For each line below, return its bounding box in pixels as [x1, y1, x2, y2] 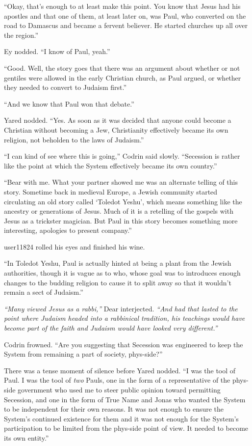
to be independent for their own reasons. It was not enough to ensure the [4, 404, 224, 414]
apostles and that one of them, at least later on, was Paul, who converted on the [4, 10, 246, 21]
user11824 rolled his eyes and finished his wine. [4, 241, 145, 251]
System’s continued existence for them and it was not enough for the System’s [4, 413, 239, 423]
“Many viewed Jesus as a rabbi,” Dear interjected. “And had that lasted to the [4, 303, 238, 313]
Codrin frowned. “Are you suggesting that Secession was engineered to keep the [4, 339, 243, 349]
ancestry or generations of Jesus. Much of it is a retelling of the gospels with [4, 206, 233, 216]
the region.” [4, 29, 39, 40]
